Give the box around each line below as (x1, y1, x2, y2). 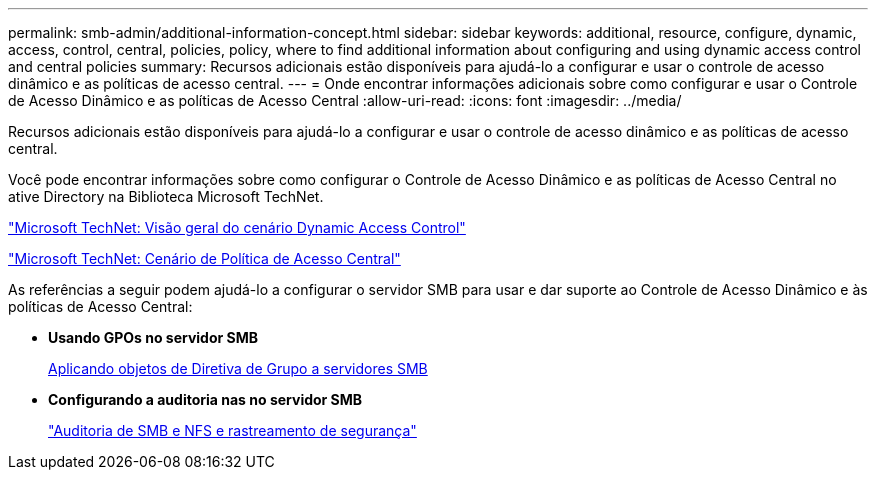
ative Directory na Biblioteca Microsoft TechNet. (8, 188, 324, 205)
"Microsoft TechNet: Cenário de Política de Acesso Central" (8, 250, 401, 267)
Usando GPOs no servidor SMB (48, 329, 258, 346)
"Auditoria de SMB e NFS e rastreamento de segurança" (48, 422, 417, 439)
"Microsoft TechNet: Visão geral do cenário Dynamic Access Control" (8, 219, 466, 236)
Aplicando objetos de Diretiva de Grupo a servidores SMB (48, 360, 428, 377)
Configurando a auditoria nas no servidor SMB (48, 391, 363, 408)
